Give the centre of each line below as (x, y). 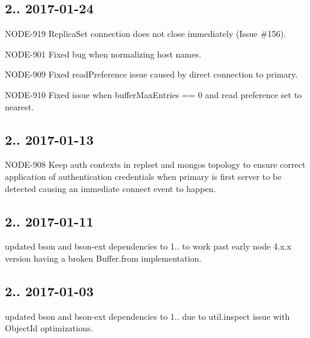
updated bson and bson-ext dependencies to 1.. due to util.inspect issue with (147, 316)
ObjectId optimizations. (49, 328)
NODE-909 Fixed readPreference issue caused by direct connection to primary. (151, 74)
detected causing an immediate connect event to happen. (110, 188)
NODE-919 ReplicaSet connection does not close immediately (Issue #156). (146, 34)
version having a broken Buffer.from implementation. (103, 258)
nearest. (19, 106)
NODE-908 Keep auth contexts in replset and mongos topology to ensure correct (155, 164)
